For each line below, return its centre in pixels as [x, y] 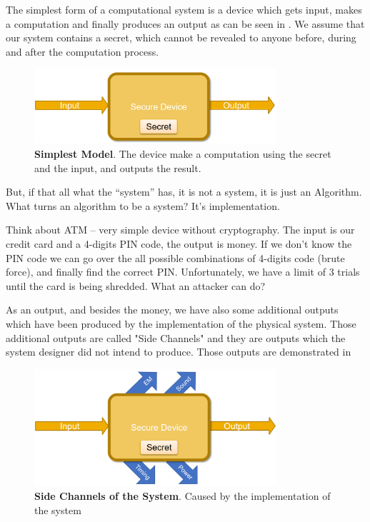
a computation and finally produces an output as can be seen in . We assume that [185, 23]
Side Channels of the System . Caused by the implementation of [182, 495]
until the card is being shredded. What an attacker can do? [136, 285]
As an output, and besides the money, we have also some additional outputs [172, 310]
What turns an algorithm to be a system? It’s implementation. [143, 205]
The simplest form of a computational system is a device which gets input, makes [184, 9]
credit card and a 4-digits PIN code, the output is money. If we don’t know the [179, 243]
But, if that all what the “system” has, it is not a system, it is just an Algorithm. [184, 192]
